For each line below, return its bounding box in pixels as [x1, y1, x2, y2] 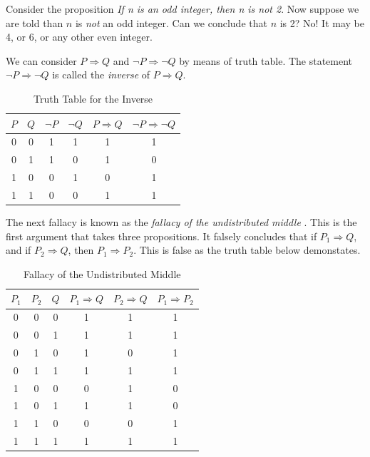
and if [6, 242, 31, 257]
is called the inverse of [52, 67, 150, 82]
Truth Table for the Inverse [34, 91, 153, 106]
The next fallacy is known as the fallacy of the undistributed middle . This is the [6, 215, 357, 230]
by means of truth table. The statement [179, 53, 353, 68]
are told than [6, 15, 63, 30]
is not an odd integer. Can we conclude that [75, 15, 267, 30]
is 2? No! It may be [279, 15, 364, 30]
